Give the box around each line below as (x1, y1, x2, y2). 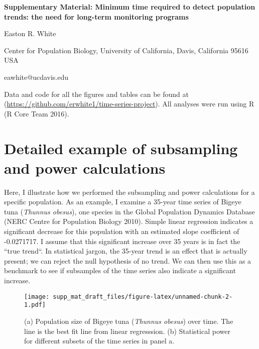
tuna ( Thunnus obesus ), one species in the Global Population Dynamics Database (4, 206, 255, 216)
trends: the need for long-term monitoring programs (4, 11, 189, 22)
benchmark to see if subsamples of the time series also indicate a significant (4, 265, 236, 276)
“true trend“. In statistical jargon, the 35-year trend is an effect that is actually (4, 246, 247, 256)
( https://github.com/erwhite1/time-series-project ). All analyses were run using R (4, 98, 254, 109)
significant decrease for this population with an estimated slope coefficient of (4, 226, 239, 237)
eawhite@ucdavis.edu (4, 71, 69, 82)
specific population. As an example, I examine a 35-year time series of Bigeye (4, 196, 241, 207)
